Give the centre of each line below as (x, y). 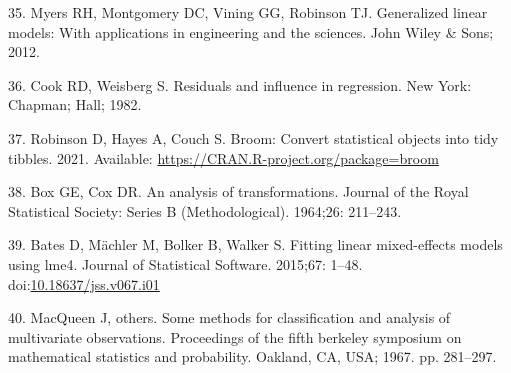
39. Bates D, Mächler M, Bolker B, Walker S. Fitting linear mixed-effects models (255, 244)
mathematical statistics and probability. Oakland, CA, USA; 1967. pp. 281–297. (252, 356)
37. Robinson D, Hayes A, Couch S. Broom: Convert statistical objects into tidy (253, 137)
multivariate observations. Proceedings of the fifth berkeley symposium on (235, 336)
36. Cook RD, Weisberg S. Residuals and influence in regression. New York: (240, 84)
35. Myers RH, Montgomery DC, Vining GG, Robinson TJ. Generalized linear (248, 12)
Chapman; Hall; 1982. (75, 104)
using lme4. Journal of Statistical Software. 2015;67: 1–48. (185, 263)
